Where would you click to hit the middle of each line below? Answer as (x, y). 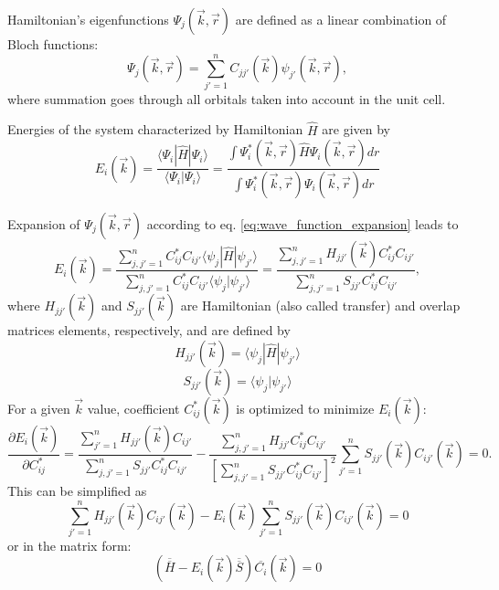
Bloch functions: (53, 44)
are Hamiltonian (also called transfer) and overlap (320, 306)
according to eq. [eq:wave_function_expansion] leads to (303, 224)
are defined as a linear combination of (341, 19)
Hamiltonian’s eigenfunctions (88, 19)
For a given (39, 408)
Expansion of (44, 224)
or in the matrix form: (69, 545)
